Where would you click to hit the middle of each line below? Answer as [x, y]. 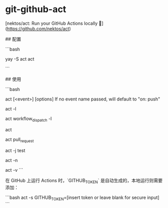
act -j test [15, 150]
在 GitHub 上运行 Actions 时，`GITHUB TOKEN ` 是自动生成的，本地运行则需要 [84, 181]
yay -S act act [20, 59]
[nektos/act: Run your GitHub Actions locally [51, 23]
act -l [11, 109]
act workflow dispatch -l [29, 119]
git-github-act [36, 9]
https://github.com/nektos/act [38, 28]
